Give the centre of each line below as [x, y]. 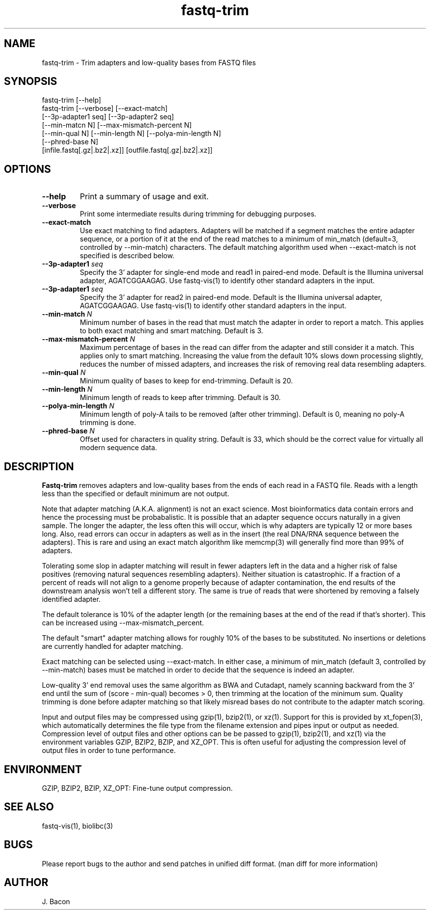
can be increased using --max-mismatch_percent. [123, 623]
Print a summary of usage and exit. [144, 197]
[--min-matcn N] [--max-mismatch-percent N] [117, 125]
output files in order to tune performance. [109, 751]
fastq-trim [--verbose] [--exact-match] [105, 108]
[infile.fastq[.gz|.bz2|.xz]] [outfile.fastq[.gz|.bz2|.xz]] [127, 150]
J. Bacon [56, 901]
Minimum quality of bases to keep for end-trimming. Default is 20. [186, 381]
